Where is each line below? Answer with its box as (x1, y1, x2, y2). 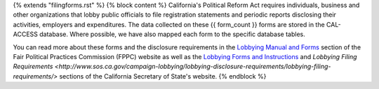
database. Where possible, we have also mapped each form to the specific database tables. (39, 30, 305, 38)
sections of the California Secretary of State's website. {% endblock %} (59, 72, 267, 80)
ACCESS (13, 30, 39, 38)
